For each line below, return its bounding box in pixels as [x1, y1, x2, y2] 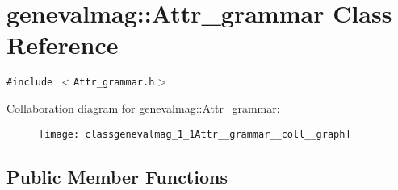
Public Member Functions [6, 163, 228, 188]
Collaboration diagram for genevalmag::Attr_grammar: [6, 99, 280, 116]
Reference [6, 28, 119, 61]
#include [6, 76, 53, 89]
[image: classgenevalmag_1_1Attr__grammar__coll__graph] [39, 128, 351, 140]
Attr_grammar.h [73, 76, 155, 89]
